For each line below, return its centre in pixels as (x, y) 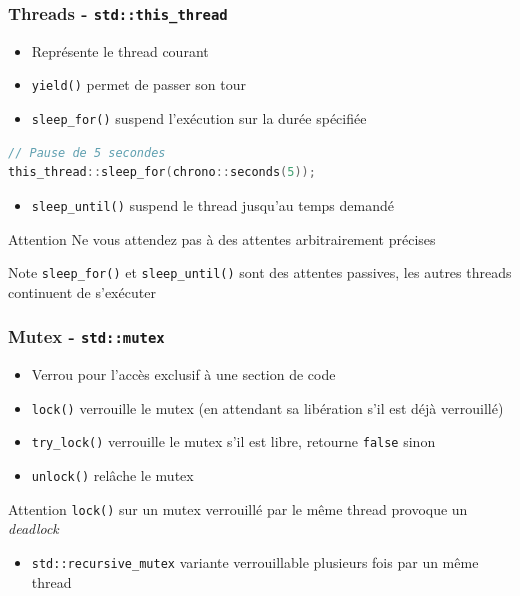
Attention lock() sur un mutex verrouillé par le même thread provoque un (238, 508)
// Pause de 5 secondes (87, 152)
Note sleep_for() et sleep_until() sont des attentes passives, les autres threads (260, 272)
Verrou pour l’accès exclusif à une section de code (183, 374)
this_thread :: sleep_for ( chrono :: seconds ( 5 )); (162, 172)
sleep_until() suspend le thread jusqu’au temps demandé (212, 204)
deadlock (33, 528)
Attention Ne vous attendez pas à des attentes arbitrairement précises (222, 238)
